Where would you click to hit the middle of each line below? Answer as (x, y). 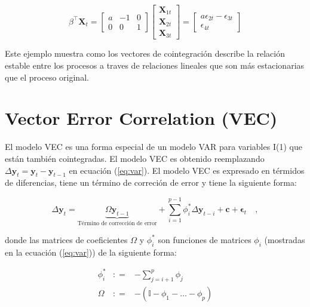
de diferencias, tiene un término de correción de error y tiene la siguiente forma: (151, 182)
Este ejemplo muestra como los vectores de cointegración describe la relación (145, 53)
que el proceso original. (47, 77)
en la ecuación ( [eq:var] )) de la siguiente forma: (91, 252)
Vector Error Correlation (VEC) (141, 118)
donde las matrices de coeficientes (66, 239)
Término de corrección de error (117, 224)
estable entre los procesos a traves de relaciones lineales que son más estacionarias (155, 65)
